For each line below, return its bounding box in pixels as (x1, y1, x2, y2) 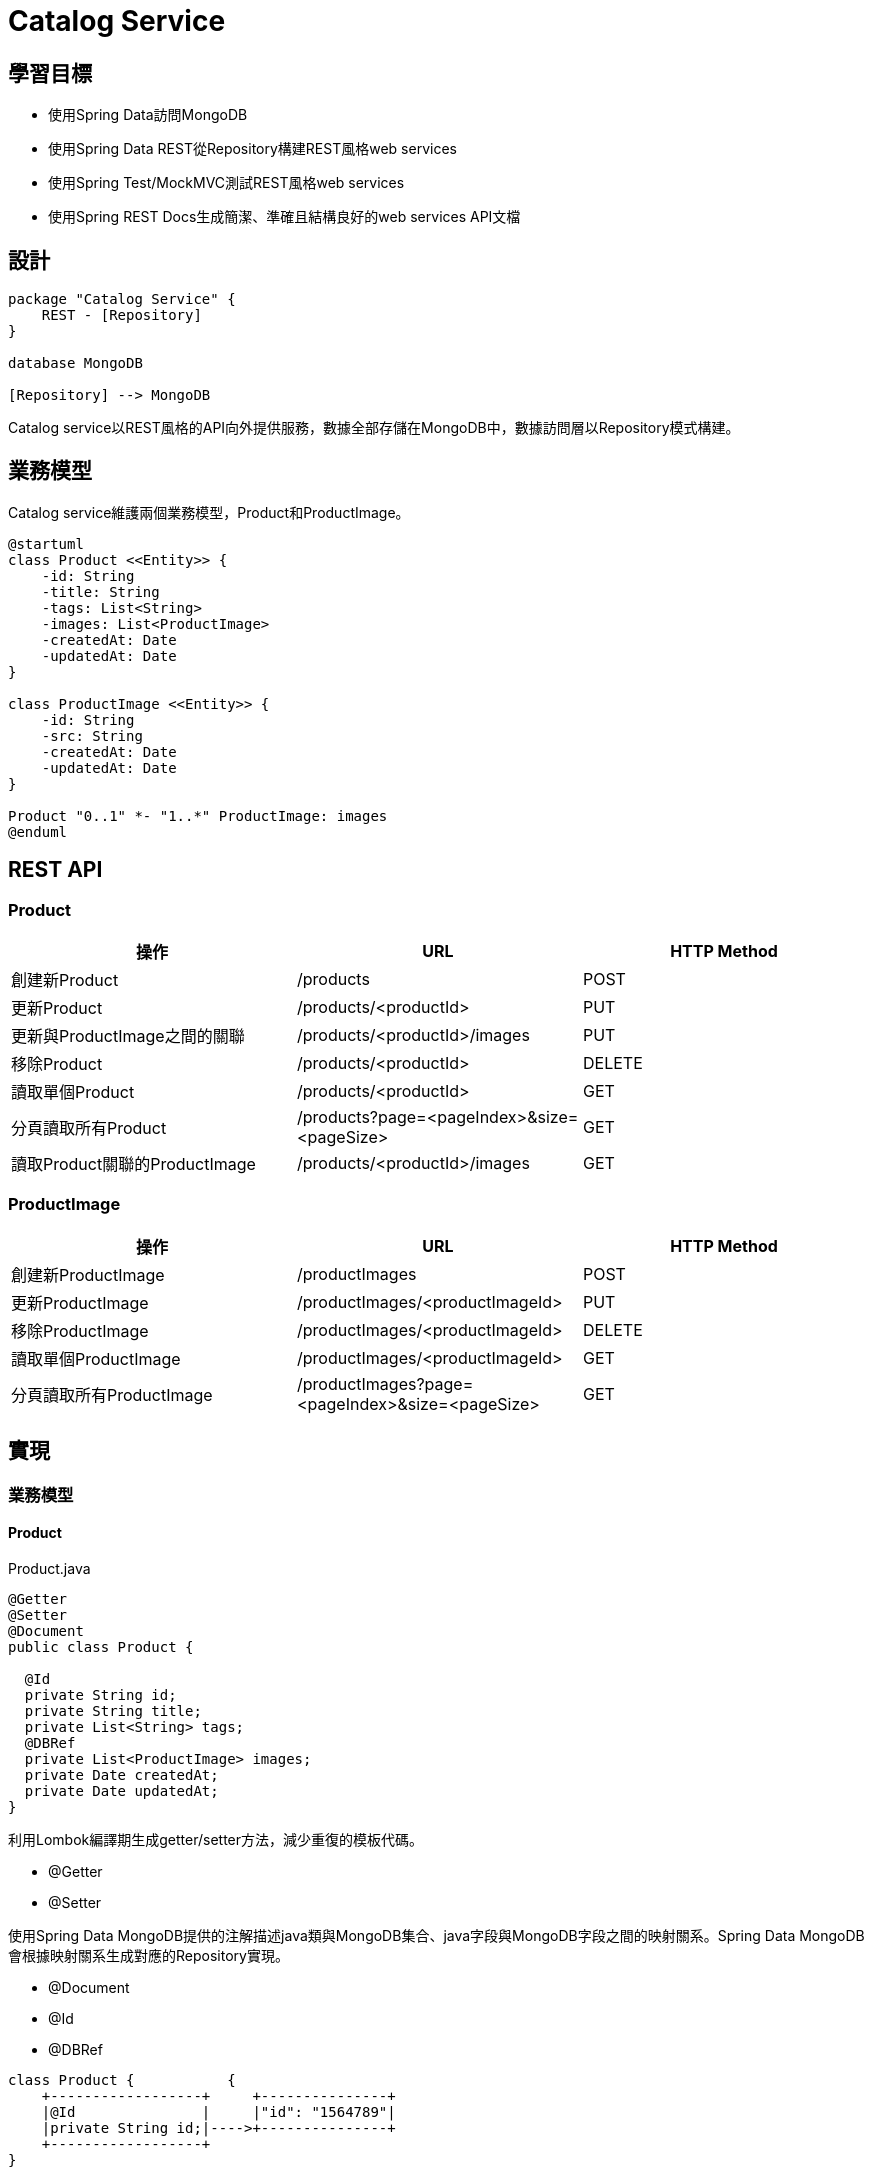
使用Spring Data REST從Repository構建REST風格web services (48, 140, 457, 158)
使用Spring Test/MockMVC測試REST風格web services (48, 174, 405, 192)
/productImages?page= (296, 1373, 474, 1394)
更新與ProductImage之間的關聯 (11, 1026, 245, 1047)
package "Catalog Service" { (8, 291, 236, 308)
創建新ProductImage (11, 1264, 165, 1285)
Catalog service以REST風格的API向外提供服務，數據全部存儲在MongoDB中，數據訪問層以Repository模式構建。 (8, 419, 740, 437)
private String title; (24, 1702, 202, 1719)
